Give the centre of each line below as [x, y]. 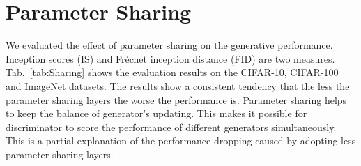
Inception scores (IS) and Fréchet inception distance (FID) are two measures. [170, 58]
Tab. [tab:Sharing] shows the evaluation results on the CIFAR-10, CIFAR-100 [172, 72]
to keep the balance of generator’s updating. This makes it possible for [156, 113]
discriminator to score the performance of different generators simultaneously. [171, 127]
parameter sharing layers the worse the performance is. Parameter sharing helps [176, 99]
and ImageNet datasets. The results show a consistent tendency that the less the [178, 85]
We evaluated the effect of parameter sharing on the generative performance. [169, 45]
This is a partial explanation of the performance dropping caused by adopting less [181, 141]
